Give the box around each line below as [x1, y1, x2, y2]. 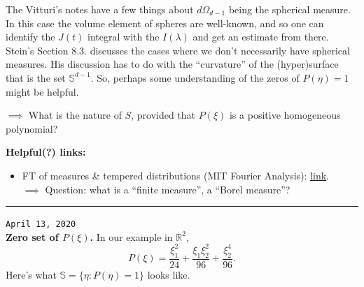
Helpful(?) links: [6, 145, 86, 159]
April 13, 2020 [6, 219, 76, 230]
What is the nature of [28, 108, 122, 122]
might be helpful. [6, 84, 79, 98]
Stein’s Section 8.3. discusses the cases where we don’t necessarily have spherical [6, 43, 350, 57]
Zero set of [6, 229, 59, 244]
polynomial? [6, 121, 58, 135]
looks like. [147, 267, 190, 281]
